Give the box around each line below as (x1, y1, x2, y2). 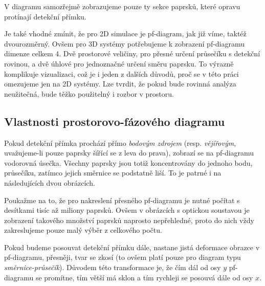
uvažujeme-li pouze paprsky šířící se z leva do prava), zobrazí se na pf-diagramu (4, 147, 254, 158)
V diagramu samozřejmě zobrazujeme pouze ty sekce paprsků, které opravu (4, 1, 240, 11)
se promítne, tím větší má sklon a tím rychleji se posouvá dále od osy (35, 272, 253, 282)
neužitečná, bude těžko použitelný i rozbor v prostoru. (4, 88, 174, 99)
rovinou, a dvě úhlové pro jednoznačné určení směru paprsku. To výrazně (4, 58, 234, 69)
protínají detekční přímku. (4, 11, 86, 21)
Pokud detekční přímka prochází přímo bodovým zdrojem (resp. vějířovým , (4, 137, 236, 148)
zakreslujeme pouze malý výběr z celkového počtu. (4, 225, 162, 235)
